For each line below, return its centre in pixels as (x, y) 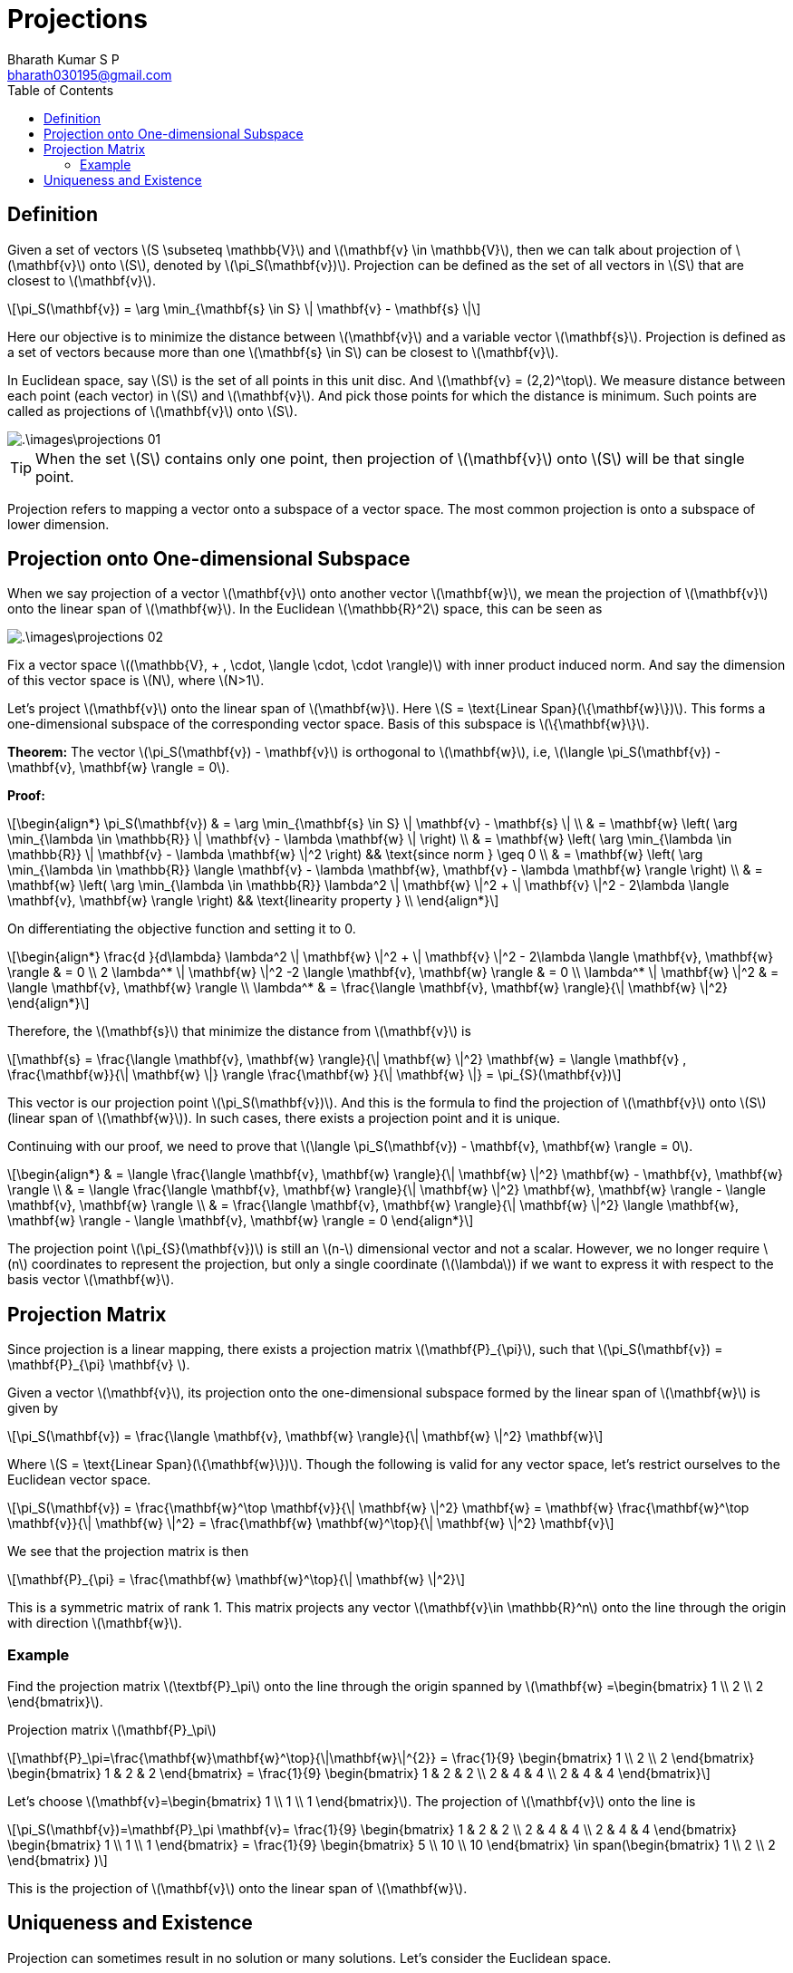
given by (33, 1408)
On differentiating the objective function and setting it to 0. (182, 929)
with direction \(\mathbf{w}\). (95, 1623)
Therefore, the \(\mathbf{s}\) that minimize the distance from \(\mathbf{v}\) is (239, 1031)
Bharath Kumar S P (63, 59)
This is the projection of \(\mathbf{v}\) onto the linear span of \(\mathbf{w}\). (237, 1889)
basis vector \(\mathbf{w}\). (91, 1280)
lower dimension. (58, 524)
